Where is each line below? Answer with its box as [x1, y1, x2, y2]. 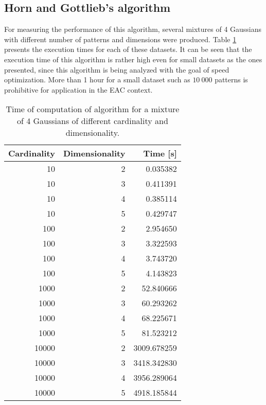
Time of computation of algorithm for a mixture [6, 103, 180, 115]
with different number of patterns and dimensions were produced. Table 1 [4, 33, 237, 44]
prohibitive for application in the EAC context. [4, 84, 153, 95]
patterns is [215, 74, 248, 85]
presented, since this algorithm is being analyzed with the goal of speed [4, 64, 229, 75]
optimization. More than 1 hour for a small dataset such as [4, 74, 190, 85]
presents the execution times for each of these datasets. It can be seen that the [4, 44, 252, 55]
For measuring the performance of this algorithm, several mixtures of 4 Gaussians [4, 24, 262, 34]
